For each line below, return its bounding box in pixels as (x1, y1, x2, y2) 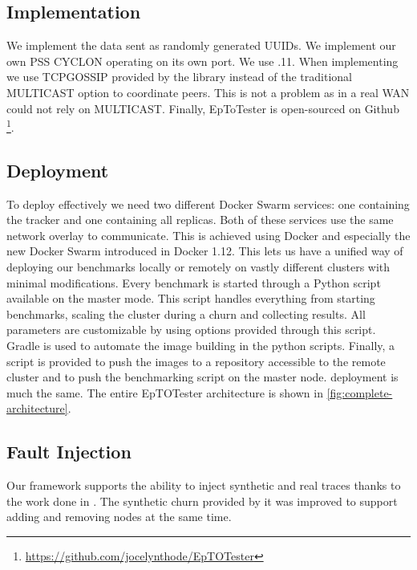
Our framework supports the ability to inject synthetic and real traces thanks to (6, 477, 401, 494)
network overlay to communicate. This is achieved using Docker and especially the (6, 226, 411, 243)
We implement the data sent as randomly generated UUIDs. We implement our (6, 37, 396, 54)
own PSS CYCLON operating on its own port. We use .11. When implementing (6, 52, 399, 69)
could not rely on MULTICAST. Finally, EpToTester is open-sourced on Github (6, 100, 399, 116)
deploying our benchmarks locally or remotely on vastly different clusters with (6, 259, 391, 275)
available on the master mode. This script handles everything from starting (6, 290, 375, 307)
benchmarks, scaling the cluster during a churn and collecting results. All (6, 305, 366, 322)
